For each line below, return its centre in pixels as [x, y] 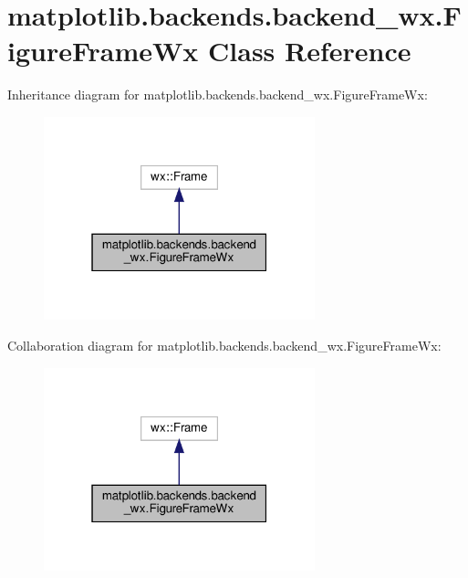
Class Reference [310, 51]
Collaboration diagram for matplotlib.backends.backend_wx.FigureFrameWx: [224, 346]
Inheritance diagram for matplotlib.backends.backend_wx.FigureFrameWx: [218, 95]
